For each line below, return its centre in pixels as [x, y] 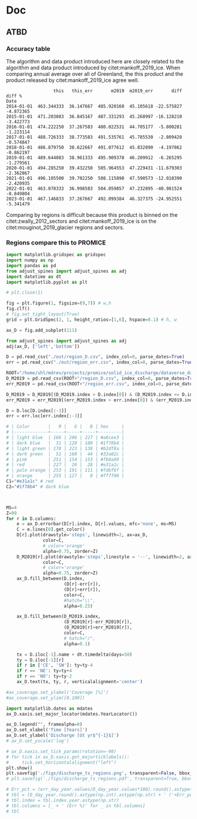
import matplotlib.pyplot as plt [47, 282]
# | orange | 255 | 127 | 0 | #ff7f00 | [65, 476]
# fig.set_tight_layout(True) [43, 314]
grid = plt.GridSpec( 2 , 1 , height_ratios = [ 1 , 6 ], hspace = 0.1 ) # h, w [91, 320]
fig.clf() [18, 309]
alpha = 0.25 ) [78, 606]
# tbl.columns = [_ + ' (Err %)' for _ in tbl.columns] [76, 805]
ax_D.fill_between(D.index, [51, 579]
